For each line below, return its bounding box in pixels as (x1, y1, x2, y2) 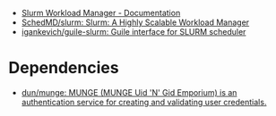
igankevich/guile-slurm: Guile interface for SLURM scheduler (21, 27, 246, 37)
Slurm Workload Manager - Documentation (21, 8, 181, 18)
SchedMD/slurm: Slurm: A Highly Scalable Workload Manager (21, 17, 250, 28)
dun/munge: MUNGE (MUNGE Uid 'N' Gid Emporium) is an (21, 87, 237, 97)
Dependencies (8, 58, 119, 79)
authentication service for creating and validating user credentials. (21, 96, 267, 107)
